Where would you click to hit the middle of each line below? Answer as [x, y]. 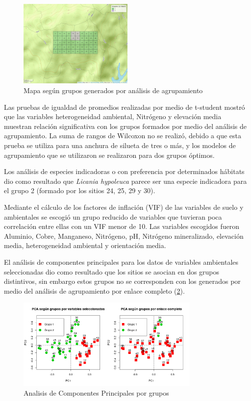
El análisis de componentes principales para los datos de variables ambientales [121, 262]
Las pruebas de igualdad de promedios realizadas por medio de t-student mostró [125, 107]
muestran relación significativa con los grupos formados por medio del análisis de [125, 126]
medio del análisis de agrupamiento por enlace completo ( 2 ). [94, 290]
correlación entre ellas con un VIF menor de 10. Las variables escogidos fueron [122, 226]
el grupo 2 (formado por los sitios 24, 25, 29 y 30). [80, 190]
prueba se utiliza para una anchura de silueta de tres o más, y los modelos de [120, 145]
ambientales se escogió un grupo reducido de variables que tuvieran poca [113, 216]
